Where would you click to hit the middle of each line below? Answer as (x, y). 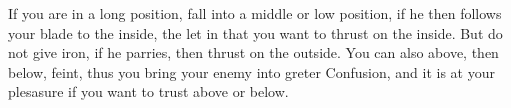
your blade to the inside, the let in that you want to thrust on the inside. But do (255, 32)
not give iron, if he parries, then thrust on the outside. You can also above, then (253, 52)
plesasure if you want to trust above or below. (148, 91)
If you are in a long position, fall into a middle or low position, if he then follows (255, 13)
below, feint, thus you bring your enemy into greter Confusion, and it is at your (251, 71)
